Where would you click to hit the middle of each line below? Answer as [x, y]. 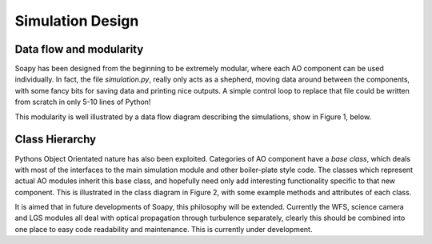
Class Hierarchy [56, 140]
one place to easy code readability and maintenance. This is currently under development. [164, 229]
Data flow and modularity [79, 49]
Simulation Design [77, 21]
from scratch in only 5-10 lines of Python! [83, 102]
